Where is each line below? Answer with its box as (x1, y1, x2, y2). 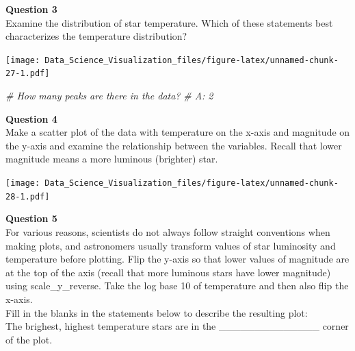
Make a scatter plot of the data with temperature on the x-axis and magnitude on (5, 125, 350, 139)
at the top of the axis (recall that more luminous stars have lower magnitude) (5, 265, 331, 279)
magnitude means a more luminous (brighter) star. (5, 152, 218, 166)
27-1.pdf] (5, 69, 50, 79)
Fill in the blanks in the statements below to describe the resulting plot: (5, 305, 308, 319)
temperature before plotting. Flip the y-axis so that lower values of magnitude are (5, 252, 350, 266)
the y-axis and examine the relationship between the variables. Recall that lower (5, 138, 342, 152)
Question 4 (5, 111, 57, 125)
